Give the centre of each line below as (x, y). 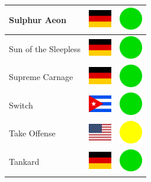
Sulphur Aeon (38, 19)
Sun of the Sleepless (45, 48)
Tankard (24, 162)
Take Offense (32, 133)
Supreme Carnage (41, 77)
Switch (21, 105)
